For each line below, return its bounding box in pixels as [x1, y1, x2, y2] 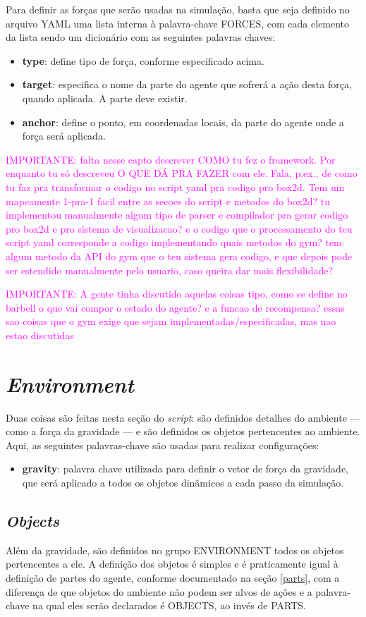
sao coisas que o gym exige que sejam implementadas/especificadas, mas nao [6, 314, 336, 329]
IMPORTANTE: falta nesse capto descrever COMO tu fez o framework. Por [6, 152, 336, 166]
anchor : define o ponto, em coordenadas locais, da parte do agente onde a [22, 114, 344, 129]
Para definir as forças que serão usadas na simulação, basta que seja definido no [6, 2, 350, 16]
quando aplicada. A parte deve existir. [22, 90, 188, 105]
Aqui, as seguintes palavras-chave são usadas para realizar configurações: [6, 437, 319, 452]
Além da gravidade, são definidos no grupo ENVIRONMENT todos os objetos [6, 542, 344, 557]
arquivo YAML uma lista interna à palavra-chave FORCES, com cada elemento [6, 16, 350, 30]
